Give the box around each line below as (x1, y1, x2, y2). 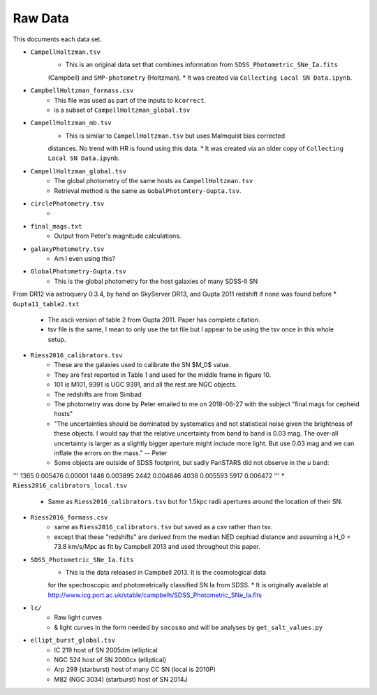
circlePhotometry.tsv (30, 200, 105, 208)
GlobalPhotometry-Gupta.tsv (30, 268, 127, 275)
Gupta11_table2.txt (13, 300, 80, 308)
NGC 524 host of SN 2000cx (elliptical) (54, 656, 167, 664)
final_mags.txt (30, 222, 83, 230)
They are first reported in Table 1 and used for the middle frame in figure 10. (54, 371, 272, 379)
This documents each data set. (13, 35, 103, 43)
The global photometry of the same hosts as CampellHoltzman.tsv (54, 177, 253, 185)
